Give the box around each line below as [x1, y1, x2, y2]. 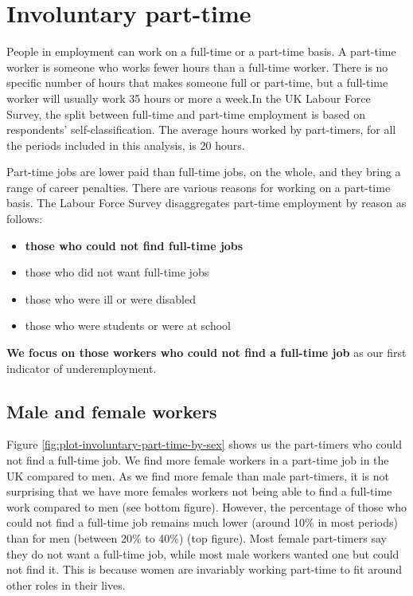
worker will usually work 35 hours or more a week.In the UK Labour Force [6, 89, 371, 106]
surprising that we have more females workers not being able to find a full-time [6, 483, 392, 500]
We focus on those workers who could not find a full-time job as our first [6, 344, 407, 361]
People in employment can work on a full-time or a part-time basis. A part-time [6, 43, 396, 60]
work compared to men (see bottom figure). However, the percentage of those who [6, 498, 407, 515]
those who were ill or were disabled [25, 290, 196, 307]
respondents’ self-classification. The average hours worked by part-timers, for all [6, 121, 396, 138]
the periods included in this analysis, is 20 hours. [6, 136, 245, 153]
